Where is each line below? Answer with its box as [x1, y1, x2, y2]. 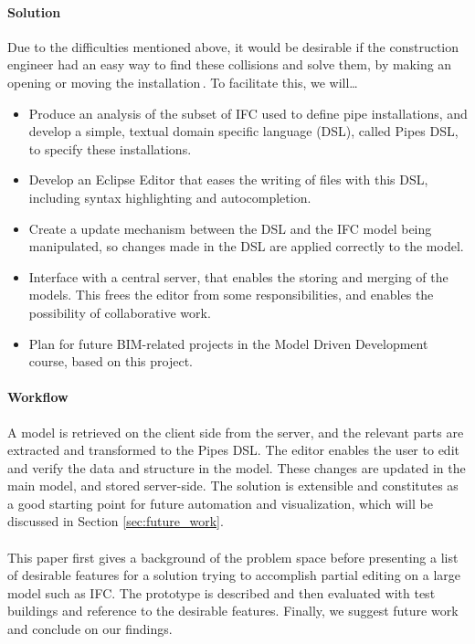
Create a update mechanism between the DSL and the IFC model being [28, 218, 432, 238]
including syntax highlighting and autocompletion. [28, 187, 311, 206]
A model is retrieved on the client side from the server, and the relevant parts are [7, 422, 464, 441]
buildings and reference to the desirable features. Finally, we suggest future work [7, 601, 459, 620]
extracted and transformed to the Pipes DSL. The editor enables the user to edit [7, 440, 459, 459]
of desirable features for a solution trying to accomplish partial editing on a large [7, 565, 461, 585]
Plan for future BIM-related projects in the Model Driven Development [28, 333, 428, 353]
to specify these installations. [28, 139, 192, 158]
